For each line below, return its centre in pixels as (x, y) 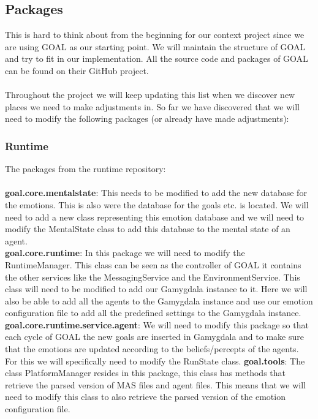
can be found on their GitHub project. (77, 70)
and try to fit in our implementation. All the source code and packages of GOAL (157, 59)
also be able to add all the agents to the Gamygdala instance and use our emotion (159, 300)
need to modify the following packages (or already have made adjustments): (147, 119)
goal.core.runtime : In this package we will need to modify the (125, 253)
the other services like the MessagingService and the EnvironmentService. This (153, 277)
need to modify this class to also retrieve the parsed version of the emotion (145, 397)
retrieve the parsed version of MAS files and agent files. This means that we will (155, 384)
